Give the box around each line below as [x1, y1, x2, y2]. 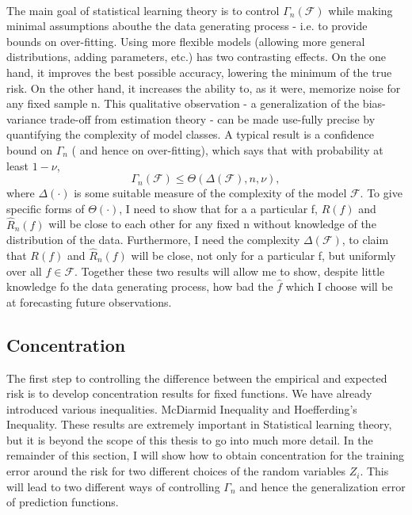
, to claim [341, 231, 389, 248]
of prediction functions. [6, 494, 119, 510]
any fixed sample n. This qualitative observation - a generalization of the [6, 95, 360, 112]
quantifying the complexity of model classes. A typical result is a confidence [6, 126, 374, 143]
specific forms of [6, 200, 85, 216]
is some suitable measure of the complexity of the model [74, 185, 347, 201]
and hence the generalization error [239, 478, 406, 494]
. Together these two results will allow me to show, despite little [74, 262, 385, 279]
